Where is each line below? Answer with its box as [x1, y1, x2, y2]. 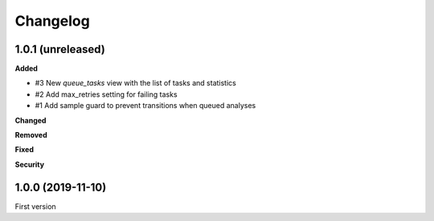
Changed [14, 115, 47, 125]
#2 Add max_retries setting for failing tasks [35, 89, 178, 99]
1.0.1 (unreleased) [14, 42, 106, 56]
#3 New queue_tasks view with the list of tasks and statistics [35, 78, 236, 88]
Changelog [14, 12, 90, 30]
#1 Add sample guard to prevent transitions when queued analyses [35, 101, 256, 110]
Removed [14, 131, 47, 140]
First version [14, 201, 56, 211]
